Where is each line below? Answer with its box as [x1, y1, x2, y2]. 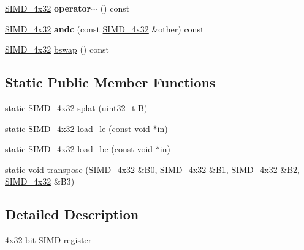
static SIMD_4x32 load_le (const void [5, 122, 150, 134]
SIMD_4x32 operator [5, 2, 91, 14]
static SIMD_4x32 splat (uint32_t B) [5, 101, 148, 114]
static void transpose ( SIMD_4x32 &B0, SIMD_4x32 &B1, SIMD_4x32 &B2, [5, 163, 300, 175]
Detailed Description [5, 205, 139, 224]
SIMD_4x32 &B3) [5, 175, 75, 188]
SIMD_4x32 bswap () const [5, 43, 109, 56]
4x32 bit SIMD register [5, 233, 92, 246]
